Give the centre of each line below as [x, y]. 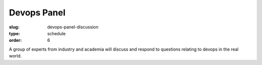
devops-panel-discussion [73, 27]
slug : [14, 27]
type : [15, 33]
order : [15, 40]
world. [15, 56]
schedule [57, 33]
